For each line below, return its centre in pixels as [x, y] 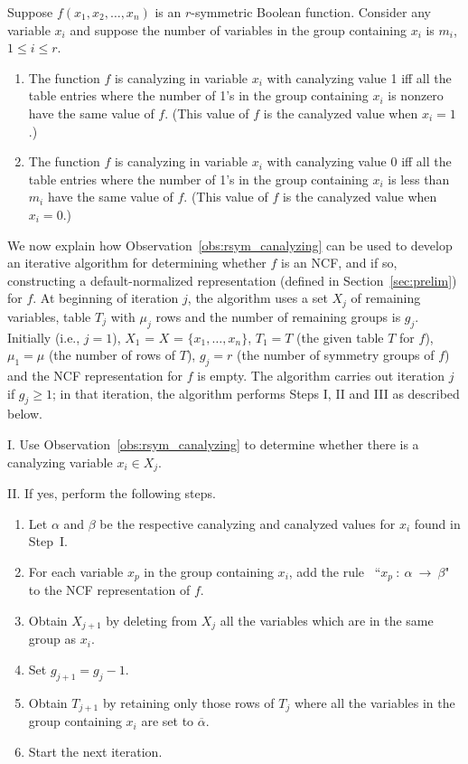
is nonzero [416, 95]
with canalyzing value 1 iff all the [359, 77]
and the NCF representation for [95, 375]
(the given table [340, 337]
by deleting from [152, 620]
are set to [168, 721]
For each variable [76, 571]
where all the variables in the [374, 702]
